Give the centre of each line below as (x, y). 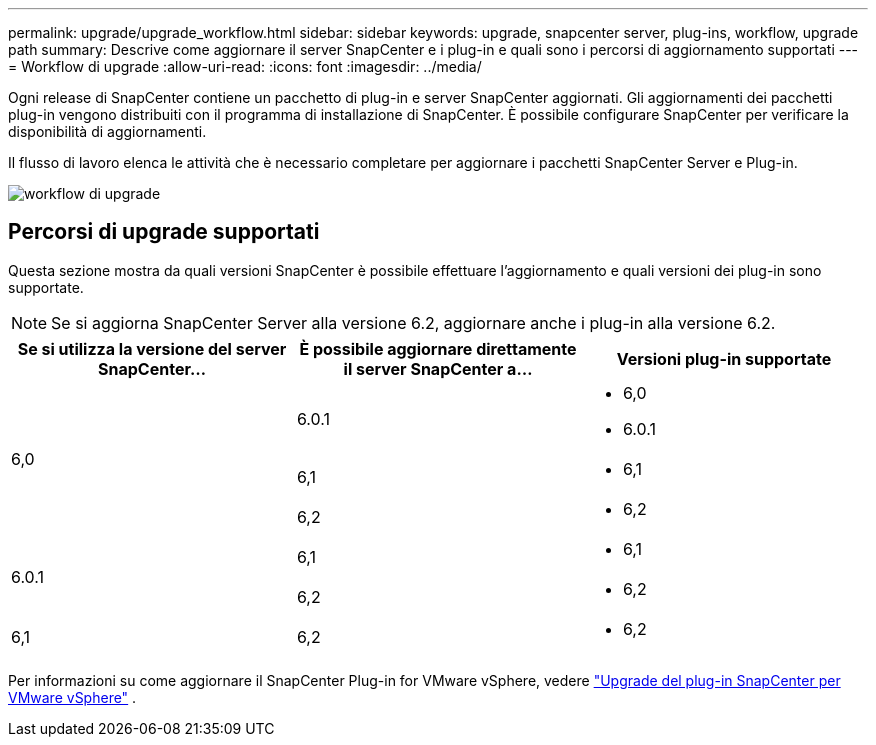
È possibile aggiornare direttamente (438, 348)
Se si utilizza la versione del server (152, 348)
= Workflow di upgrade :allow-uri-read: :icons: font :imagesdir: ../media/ (245, 66)
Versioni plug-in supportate (724, 358)
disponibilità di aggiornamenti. (107, 131)
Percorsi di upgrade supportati (164, 232)
